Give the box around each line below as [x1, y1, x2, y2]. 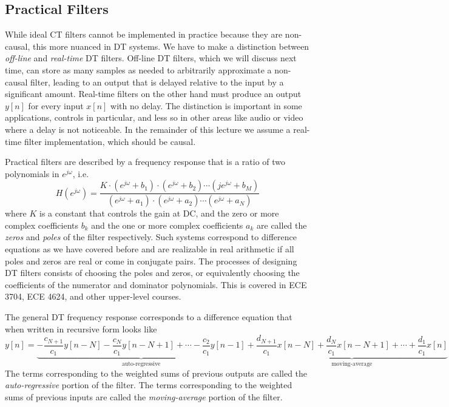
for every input [28, 99, 84, 112]
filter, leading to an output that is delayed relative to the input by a [30, 75, 284, 88]
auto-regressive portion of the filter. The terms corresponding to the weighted [5, 378, 292, 391]
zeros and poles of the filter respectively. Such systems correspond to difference [5, 230, 297, 243]
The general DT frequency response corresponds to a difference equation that [5, 310, 292, 323]
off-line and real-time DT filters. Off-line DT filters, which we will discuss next [5, 52, 297, 64]
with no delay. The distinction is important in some [110, 99, 302, 112]
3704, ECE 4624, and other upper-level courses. [5, 290, 181, 303]
